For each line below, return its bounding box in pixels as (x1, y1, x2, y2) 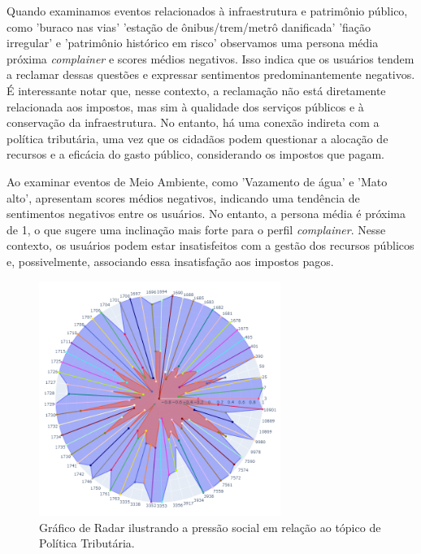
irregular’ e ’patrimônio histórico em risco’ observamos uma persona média (7, 34, 379, 51)
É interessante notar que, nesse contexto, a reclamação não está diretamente (7, 81, 386, 98)
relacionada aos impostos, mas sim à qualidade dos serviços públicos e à (7, 98, 364, 115)
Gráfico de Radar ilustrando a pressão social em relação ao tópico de (39, 518, 381, 535)
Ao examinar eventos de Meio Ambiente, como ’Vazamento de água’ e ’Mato (7, 172, 388, 190)
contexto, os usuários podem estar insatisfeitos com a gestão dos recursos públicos (7, 237, 414, 254)
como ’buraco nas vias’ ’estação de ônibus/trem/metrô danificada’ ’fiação (7, 18, 371, 35)
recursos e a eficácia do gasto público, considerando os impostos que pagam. (7, 146, 384, 163)
